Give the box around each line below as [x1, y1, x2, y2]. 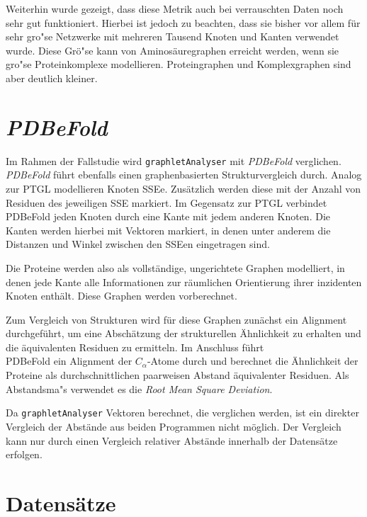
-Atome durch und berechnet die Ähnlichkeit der [147, 353, 358, 368]
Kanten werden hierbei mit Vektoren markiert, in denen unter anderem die [6, 222, 331, 237]
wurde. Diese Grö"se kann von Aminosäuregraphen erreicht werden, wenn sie [6, 42, 339, 57]
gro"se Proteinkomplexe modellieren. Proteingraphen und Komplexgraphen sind [6, 57, 351, 72]
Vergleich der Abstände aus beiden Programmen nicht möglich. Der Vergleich [6, 419, 341, 433]
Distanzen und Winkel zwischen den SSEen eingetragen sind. [6, 237, 270, 251]
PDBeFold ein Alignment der [6, 353, 132, 368]
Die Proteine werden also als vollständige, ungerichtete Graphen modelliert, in [6, 260, 345, 275]
